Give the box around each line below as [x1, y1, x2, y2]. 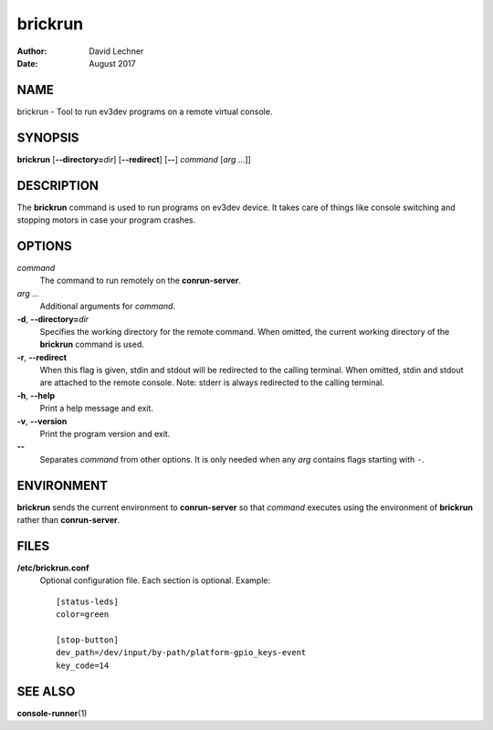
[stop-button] [56, 634, 119, 645]
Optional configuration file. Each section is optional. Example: [39, 575, 271, 586]
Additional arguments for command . [39, 301, 176, 312]
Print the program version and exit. [39, 429, 171, 440]
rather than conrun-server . [16, 515, 121, 526]
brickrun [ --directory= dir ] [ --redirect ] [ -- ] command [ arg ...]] [16, 153, 251, 164]
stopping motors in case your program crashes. [16, 214, 196, 225]
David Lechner [89, 46, 144, 57]
